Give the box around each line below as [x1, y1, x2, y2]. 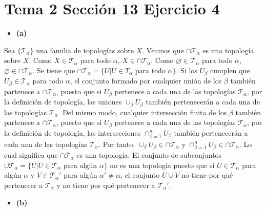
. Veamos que [142, 45, 184, 55]
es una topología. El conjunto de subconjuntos [76, 150, 222, 160]
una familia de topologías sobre [36, 45, 134, 55]
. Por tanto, [98, 138, 135, 149]
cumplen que [210, 65, 250, 75]
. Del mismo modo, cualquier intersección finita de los [58, 107, 227, 117]
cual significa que [4, 150, 58, 160]
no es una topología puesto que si [110, 159, 215, 170]
